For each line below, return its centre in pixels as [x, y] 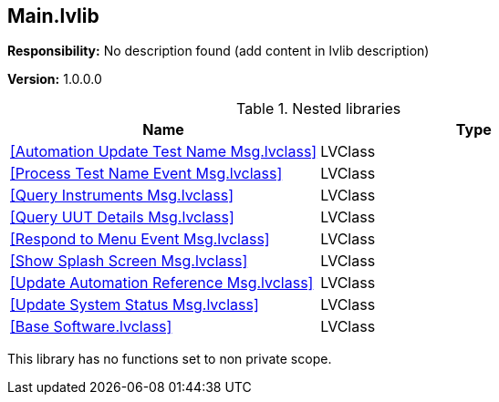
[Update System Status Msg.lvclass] [135, 305]
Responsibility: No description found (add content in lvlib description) [218, 51]
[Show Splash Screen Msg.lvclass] [129, 261]
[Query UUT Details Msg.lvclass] [122, 217]
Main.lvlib [53, 16]
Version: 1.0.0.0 [55, 79]
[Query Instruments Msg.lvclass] [122, 196]
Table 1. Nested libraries [319, 109]
